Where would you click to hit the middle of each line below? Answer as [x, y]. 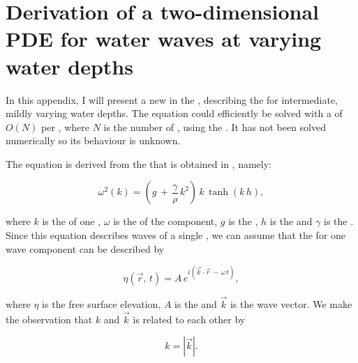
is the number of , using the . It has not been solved [215, 126]
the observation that [49, 319]
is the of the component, [165, 221]
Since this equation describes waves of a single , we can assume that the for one [176, 235]
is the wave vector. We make [291, 303]
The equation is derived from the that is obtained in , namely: [139, 163]
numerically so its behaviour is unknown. [93, 140]
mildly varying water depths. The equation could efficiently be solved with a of [174, 113]
